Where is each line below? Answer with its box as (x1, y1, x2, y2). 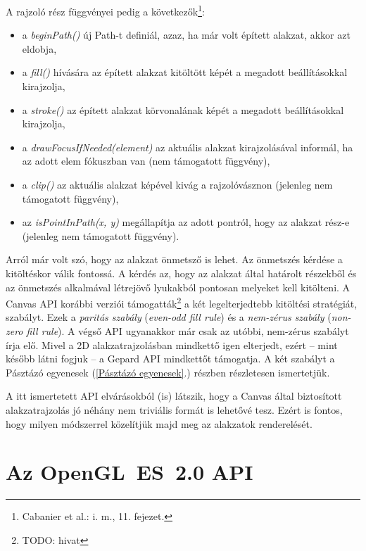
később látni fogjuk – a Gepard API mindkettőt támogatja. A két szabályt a (6, 351, 335, 366)
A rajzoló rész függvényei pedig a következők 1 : (6, 2, 205, 18)
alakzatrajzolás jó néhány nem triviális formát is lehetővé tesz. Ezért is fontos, (6, 402, 343, 417)
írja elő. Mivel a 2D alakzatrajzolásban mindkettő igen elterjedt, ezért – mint (6, 337, 338, 352)
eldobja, (22, 41, 57, 56)
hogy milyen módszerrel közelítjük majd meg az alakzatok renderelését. (6, 416, 313, 431)
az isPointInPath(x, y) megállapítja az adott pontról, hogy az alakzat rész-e (22, 215, 350, 229)
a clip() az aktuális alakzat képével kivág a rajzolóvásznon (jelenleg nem (22, 177, 333, 191)
